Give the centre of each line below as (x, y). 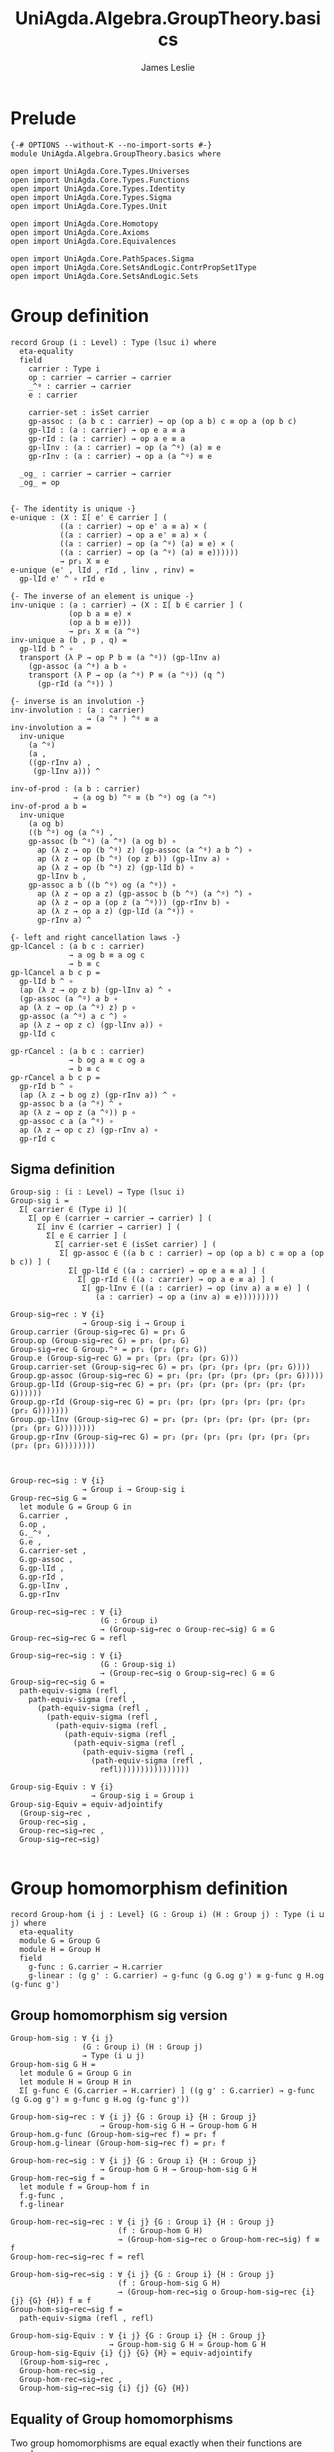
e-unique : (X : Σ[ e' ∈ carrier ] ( (89, 517)
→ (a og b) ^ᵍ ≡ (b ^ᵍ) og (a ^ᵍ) (145, 797)
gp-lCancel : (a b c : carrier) (77, 946)
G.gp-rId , (42, 1577)
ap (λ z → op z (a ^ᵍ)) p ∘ (78, 1112)
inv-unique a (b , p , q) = (69, 640)
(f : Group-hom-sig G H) (169, 2283)
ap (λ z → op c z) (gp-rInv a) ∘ (89, 1130)
